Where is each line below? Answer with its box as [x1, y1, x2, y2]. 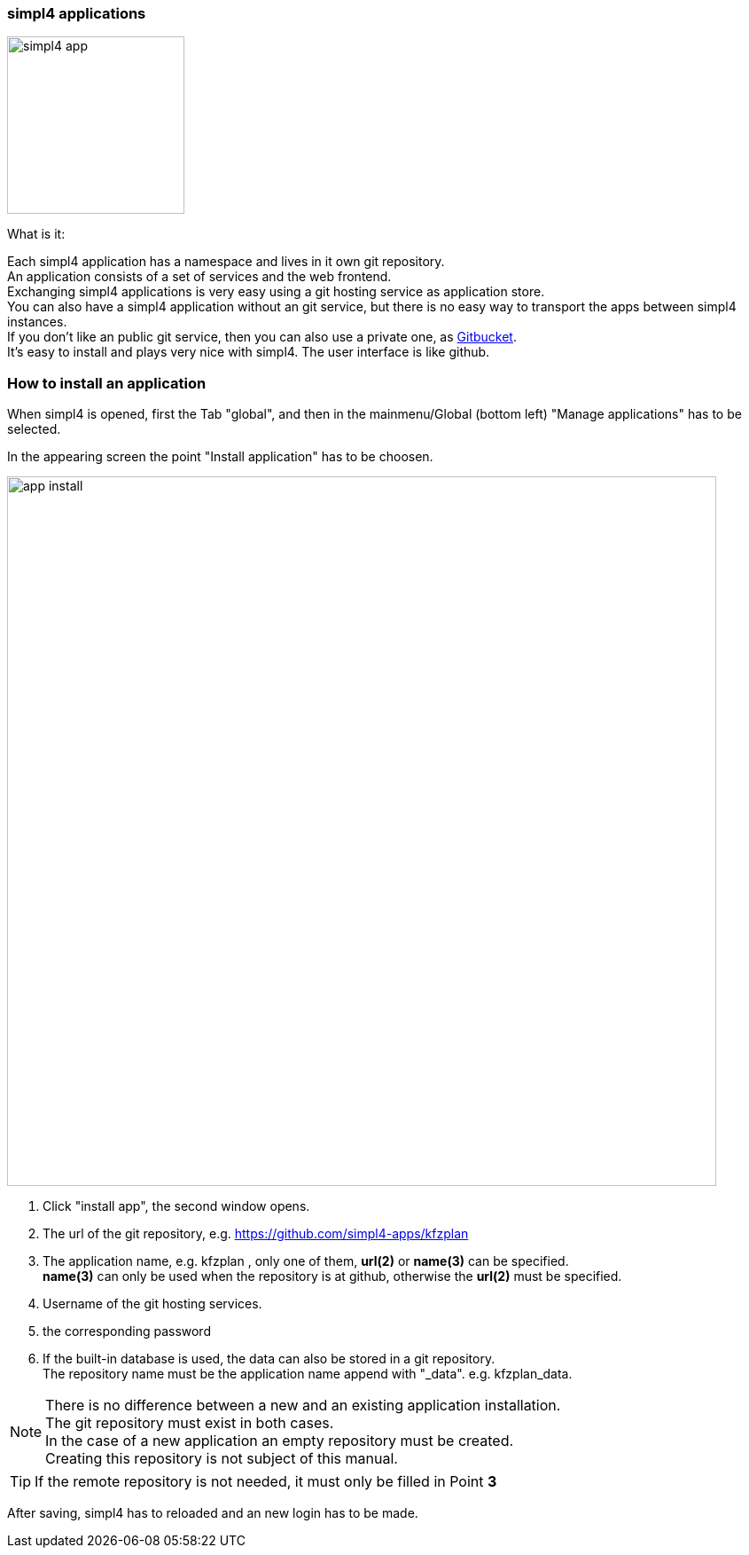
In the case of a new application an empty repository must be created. [45, 1432, 514, 1450]
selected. [7, 421, 61, 437]
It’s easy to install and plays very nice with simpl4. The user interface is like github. [7, 344, 490, 360]
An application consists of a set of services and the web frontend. [7, 269, 392, 285]
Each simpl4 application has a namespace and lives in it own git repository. [7, 254, 445, 270]
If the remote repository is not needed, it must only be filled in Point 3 [35, 1473, 497, 1491]
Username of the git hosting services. [43, 1296, 262, 1312]
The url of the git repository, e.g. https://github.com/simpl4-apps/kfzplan [43, 1226, 469, 1242]
